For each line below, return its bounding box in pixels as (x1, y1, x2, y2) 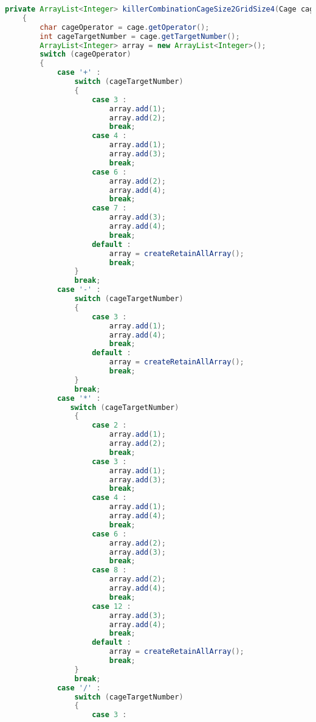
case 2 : (92, 421, 127, 430)
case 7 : (92, 204, 127, 213)
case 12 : (92, 602, 131, 611)
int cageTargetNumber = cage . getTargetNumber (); (39, 32, 240, 41)
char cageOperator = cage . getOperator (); (39, 23, 210, 32)
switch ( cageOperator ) (39, 50, 131, 59)
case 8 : (92, 566, 127, 575)
